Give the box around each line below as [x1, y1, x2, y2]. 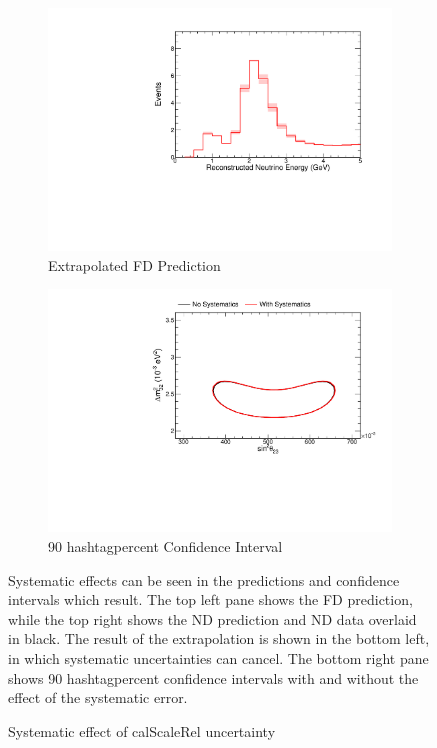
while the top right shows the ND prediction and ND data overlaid [8, 608, 417, 629]
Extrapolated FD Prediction [48, 254, 221, 275]
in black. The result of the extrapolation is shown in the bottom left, [8, 628, 430, 649]
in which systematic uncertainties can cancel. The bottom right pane [8, 647, 429, 668]
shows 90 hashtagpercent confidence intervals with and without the [8, 667, 419, 688]
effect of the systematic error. [8, 687, 188, 708]
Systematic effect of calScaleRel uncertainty [8, 720, 276, 741]
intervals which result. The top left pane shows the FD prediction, [8, 589, 413, 610]
